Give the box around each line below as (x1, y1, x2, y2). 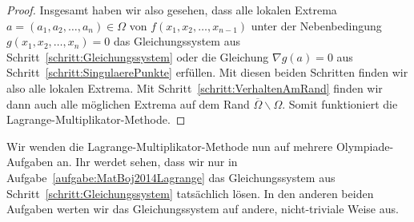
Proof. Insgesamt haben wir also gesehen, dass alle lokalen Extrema (6, 2, 337, 18)
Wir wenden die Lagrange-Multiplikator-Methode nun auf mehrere (6, 137, 333, 154)
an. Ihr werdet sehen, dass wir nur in (57, 153, 238, 170)
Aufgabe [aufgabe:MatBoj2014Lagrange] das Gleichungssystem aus (6, 168, 336, 185)
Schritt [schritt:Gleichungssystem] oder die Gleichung (6, 48, 269, 65)
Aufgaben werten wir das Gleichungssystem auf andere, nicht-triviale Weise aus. (6, 200, 399, 217)
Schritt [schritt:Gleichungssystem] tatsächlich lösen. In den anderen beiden (6, 184, 374, 201)
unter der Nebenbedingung (251, 17, 382, 34)
